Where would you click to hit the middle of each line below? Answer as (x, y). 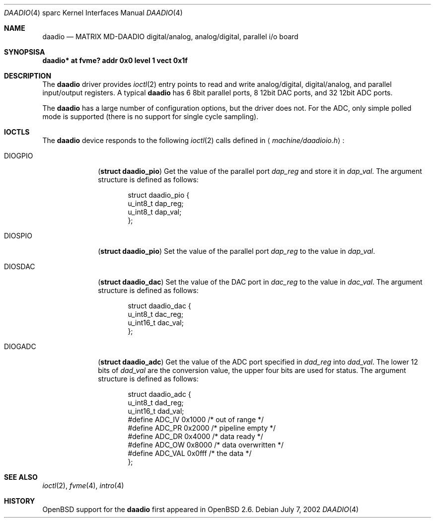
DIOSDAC (20, 266)
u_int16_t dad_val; (156, 411)
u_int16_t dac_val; (156, 323)
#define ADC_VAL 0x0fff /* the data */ (190, 453)
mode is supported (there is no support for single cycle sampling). (150, 116)
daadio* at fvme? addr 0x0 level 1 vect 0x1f (115, 60)
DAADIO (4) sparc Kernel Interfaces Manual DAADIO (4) (93, 13)
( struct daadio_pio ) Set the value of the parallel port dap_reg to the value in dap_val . (237, 251)
